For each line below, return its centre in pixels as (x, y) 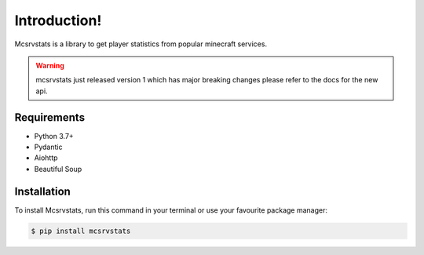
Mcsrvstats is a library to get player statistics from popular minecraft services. (141, 44)
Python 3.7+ (54, 136)
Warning (50, 65)
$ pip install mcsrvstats (81, 231)
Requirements (50, 117)
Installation (42, 191)
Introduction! (58, 20)
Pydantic (48, 147)
